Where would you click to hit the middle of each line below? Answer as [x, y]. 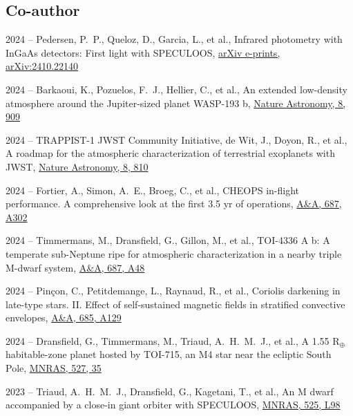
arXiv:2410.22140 [42, 66]
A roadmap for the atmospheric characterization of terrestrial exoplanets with [170, 153]
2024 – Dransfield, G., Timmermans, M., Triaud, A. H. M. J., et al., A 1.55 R [173, 340]
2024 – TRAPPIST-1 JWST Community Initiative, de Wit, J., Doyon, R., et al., [176, 139]
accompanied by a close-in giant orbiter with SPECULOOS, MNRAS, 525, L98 [173, 405]
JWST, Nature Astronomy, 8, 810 [77, 166]
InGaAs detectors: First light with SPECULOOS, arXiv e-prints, [143, 52]
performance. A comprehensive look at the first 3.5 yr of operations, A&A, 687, [174, 204]
